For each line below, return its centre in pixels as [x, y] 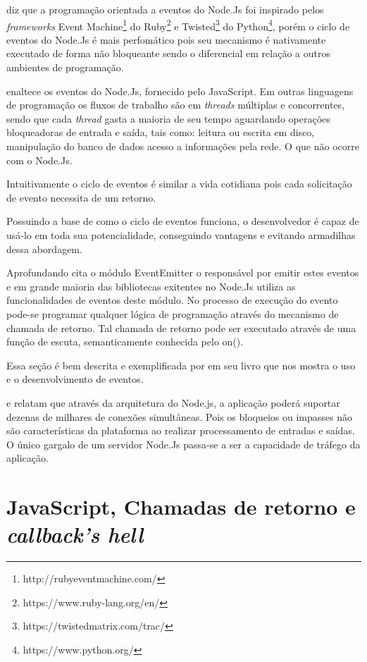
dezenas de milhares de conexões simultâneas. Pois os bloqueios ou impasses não [180, 416]
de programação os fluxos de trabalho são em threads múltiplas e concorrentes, [176, 105]
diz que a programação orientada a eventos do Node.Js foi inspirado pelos [165, 9]
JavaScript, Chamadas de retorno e [181, 507]
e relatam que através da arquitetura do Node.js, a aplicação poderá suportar [173, 402]
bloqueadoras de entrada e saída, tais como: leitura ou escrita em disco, [161, 132]
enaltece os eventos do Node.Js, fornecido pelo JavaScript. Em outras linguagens [180, 91]
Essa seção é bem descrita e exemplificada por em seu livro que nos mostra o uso [181, 365]
